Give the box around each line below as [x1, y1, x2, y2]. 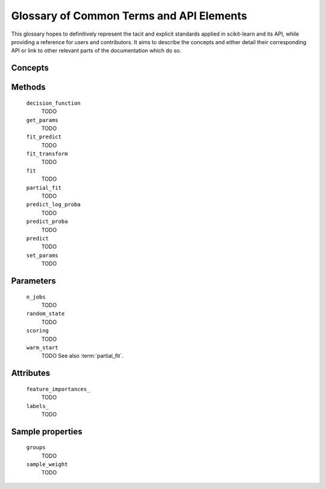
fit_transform [26, 151, 68, 157]
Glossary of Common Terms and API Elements [11, 9, 248, 22]
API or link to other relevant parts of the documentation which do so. [11, 47, 182, 54]
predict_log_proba [26, 201, 81, 208]
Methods [11, 82, 46, 92]
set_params [26, 251, 59, 259]
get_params [26, 117, 59, 123]
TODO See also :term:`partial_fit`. [41, 352, 124, 360]
